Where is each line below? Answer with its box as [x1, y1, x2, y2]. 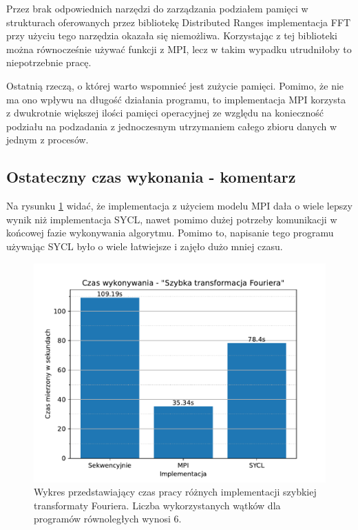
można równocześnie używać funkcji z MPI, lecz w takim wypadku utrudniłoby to [6, 41, 352, 56]
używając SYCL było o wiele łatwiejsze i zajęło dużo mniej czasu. [6, 238, 283, 253]
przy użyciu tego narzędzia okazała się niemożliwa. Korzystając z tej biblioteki [6, 28, 337, 43]
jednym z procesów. [6, 132, 89, 147]
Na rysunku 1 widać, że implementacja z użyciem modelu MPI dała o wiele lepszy [6, 198, 352, 213]
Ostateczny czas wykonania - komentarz [6, 166, 296, 187]
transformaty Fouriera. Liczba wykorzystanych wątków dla [34, 498, 281, 512]
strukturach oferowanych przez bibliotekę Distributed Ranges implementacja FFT [6, 14, 351, 29]
